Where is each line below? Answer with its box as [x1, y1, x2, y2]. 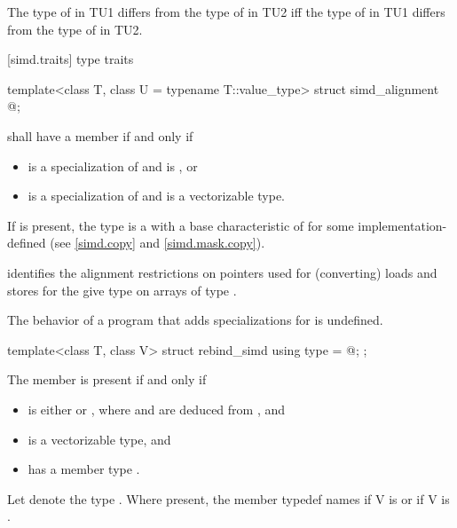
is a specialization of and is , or [28, 156, 198, 175]
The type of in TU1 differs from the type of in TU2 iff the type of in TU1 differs [7, 3, 445, 20]
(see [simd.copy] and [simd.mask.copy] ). [50, 233, 265, 252]
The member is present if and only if [7, 370, 207, 389]
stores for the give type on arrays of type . [7, 280, 237, 299]
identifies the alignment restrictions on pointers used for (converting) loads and [7, 263, 437, 281]
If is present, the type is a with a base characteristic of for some [7, 216, 354, 234]
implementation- [358, 216, 447, 234]
